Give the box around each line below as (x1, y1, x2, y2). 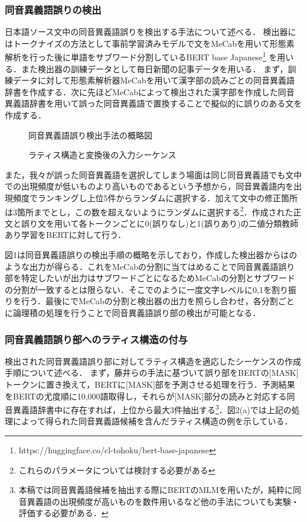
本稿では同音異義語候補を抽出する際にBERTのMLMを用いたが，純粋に (18, 484, 293, 496)
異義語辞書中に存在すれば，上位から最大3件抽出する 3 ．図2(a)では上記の (12, 402, 292, 415)
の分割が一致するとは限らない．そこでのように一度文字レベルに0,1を (5, 283, 272, 295)
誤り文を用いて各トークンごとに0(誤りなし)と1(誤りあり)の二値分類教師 (21, 217, 299, 229)
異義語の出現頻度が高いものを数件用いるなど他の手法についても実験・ (27, 495, 299, 507)
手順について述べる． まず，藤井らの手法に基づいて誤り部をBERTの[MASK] (5, 366, 299, 379)
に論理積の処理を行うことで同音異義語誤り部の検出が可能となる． (5, 307, 261, 318)
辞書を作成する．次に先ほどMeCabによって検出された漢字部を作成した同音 (5, 85, 295, 98)
